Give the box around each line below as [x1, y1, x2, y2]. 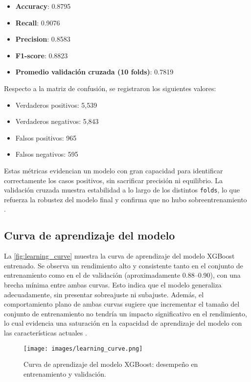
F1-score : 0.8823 [15, 50, 68, 60]
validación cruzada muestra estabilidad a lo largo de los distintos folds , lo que [4, 185, 240, 195]
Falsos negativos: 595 [15, 149, 78, 159]
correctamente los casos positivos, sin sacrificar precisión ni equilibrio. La [4, 175, 223, 185]
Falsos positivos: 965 [15, 132, 77, 143]
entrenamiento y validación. [23, 368, 106, 379]
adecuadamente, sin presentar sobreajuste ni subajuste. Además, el [4, 289, 204, 299]
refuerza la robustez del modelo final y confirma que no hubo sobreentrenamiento [4, 194, 247, 204]
